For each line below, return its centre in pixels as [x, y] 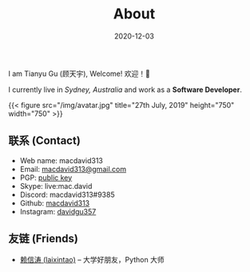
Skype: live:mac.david [56, 186]
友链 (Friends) [43, 239]
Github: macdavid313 [55, 203]
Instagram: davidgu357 [58, 211]
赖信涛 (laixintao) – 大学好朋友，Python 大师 [92, 259]
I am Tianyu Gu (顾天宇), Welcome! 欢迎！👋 [79, 74]
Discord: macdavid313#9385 [67, 194]
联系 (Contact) [45, 141]
